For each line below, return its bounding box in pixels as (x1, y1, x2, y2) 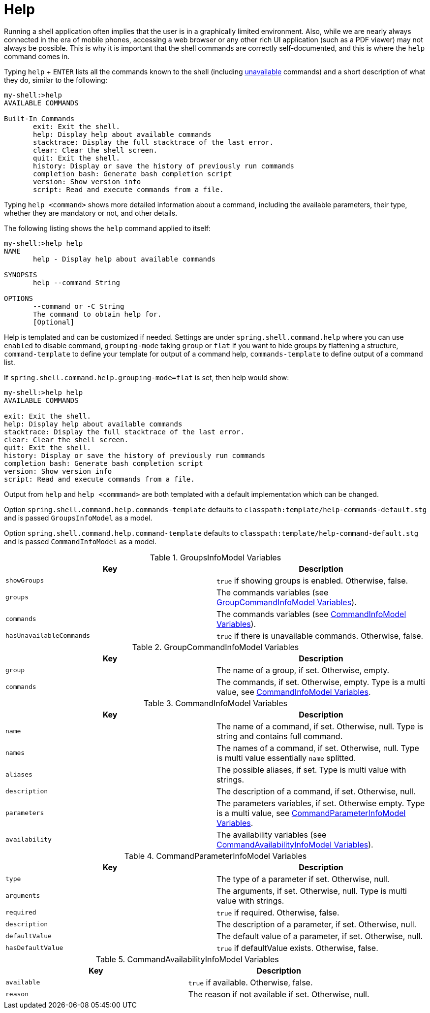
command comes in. (4, 52, 70, 61)
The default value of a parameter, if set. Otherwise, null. (216, 931, 423, 941)
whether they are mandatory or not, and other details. (4, 208, 178, 217)
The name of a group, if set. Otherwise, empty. (216, 665, 390, 675)
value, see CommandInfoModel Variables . (216, 686, 371, 697)
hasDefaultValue (5, 944, 63, 952)
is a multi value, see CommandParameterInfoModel (216, 808, 406, 818)
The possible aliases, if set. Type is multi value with (216, 764, 406, 775)
